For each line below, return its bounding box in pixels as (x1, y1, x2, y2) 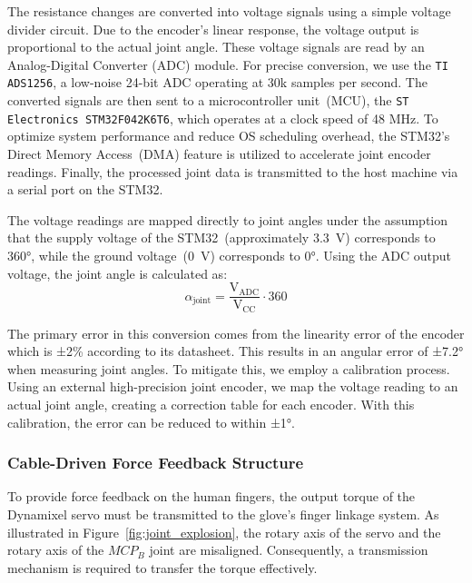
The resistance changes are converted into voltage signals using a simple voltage (7, 2, 451, 20)
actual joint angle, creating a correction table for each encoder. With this (7, 395, 415, 414)
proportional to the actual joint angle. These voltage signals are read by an (7, 37, 425, 56)
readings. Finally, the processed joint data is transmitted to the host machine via (7, 162, 458, 181)
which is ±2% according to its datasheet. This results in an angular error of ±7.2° (7, 341, 464, 361)
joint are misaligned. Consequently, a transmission (149, 540, 428, 559)
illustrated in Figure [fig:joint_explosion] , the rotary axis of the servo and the (7, 522, 441, 541)
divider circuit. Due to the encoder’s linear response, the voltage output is (7, 19, 419, 38)
